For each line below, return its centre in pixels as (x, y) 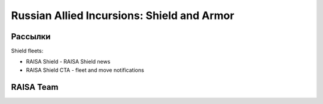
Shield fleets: (27, 51)
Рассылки (31, 37)
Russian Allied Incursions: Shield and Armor (123, 15)
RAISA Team (35, 87)
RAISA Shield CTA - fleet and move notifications (85, 70)
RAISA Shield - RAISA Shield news (68, 62)
